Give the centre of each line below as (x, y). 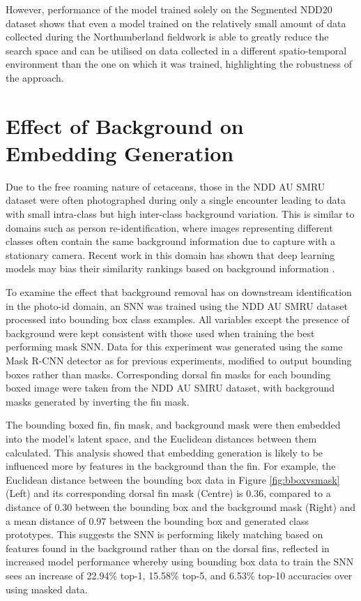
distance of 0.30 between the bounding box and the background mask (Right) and (181, 506)
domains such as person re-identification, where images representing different (169, 227)
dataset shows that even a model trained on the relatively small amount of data (176, 23)
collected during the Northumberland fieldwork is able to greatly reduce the (167, 37)
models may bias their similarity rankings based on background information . (170, 268)
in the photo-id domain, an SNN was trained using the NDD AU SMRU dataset (177, 305)
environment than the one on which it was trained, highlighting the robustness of (179, 64)
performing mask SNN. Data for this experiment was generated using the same (174, 347)
